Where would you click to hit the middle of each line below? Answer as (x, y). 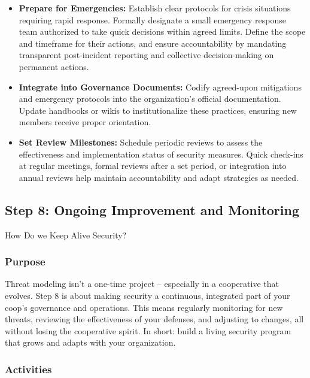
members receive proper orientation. (85, 122)
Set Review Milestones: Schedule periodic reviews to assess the (141, 142)
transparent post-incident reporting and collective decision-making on (146, 55)
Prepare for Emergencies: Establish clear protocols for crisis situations (155, 8)
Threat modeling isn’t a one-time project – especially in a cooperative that (142, 284)
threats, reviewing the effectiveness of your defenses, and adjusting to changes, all (154, 319)
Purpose (25, 261)
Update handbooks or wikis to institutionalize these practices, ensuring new (158, 110)
